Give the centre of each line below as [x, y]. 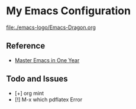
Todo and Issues [37, 79]
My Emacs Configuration [69, 11]
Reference [26, 46]
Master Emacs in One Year [47, 60]
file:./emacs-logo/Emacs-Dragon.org [51, 27]
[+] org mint [29, 93]
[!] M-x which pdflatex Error [48, 100]
